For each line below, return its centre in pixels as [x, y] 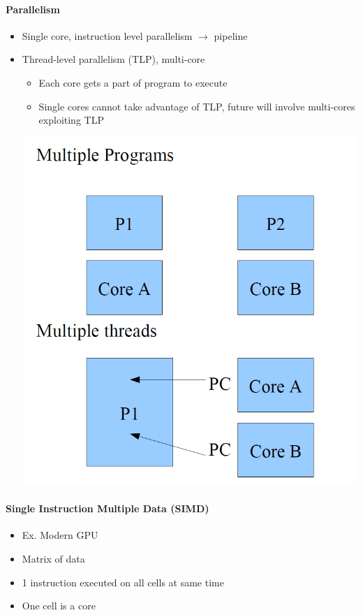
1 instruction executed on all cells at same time [123, 582]
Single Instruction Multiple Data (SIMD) [108, 508]
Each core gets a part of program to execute [133, 82]
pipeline [231, 35]
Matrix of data [53, 558]
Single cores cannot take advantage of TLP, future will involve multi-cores [197, 106]
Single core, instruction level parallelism [107, 35]
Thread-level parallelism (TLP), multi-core [113, 59]
